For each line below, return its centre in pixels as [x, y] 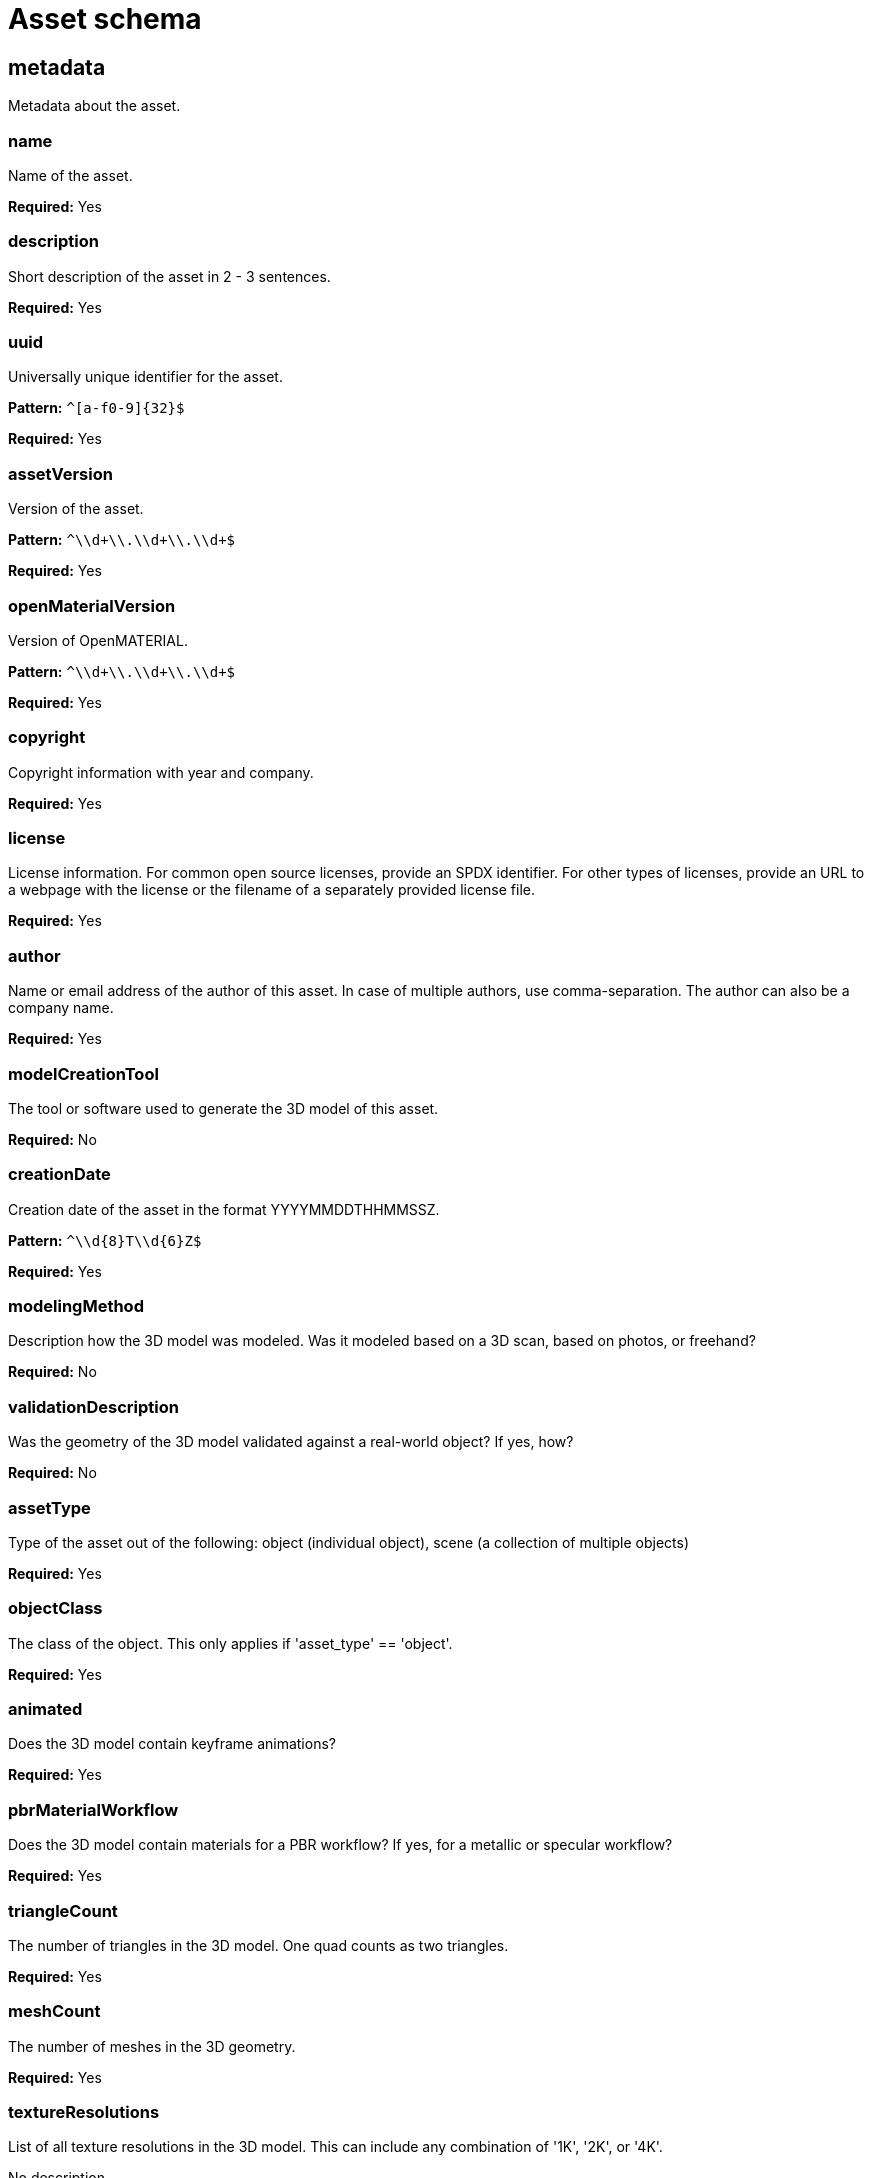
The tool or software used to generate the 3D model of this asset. [223, 1108]
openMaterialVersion [92, 605]
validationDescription [93, 1406]
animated [45, 1709]
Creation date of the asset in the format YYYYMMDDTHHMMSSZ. [224, 1209]
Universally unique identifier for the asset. [145, 377]
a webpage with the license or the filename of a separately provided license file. [272, 890]
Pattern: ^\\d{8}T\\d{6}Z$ [105, 1240]
